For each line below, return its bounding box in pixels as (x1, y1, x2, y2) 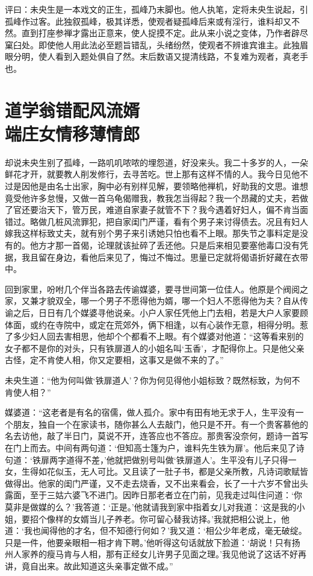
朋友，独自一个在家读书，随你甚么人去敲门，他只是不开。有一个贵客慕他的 (13, 417, 308, 430)
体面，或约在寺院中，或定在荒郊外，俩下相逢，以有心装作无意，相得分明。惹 (5, 318, 308, 331)
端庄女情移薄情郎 (5, 121, 140, 145)
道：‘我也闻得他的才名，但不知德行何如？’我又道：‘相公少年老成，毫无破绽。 (5, 524, 307, 537)
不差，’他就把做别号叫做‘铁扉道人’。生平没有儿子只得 (82, 453, 288, 466)
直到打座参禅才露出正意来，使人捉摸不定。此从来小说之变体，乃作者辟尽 (21, 27, 308, 39)
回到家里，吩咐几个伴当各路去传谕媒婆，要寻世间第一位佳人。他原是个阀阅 (5, 282, 300, 295)
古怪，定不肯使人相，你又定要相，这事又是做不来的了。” (5, 353, 224, 366)
